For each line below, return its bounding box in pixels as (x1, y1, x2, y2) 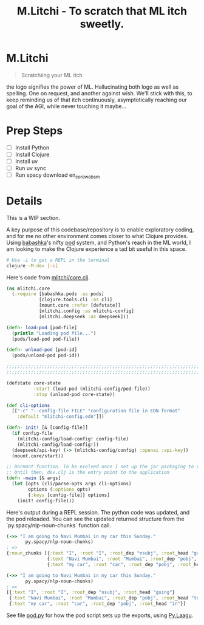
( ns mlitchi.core (6, 285, 50, 292)
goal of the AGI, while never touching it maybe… (6, 102, 127, 110)
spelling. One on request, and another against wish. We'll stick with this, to (6, 89, 192, 97)
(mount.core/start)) (12, 453, 64, 459)
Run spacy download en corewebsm (15, 171, 100, 180)
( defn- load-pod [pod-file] (6, 324, 78, 330)
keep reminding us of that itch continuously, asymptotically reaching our (6, 96, 187, 103)
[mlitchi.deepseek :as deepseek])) (38, 313, 129, 319)
